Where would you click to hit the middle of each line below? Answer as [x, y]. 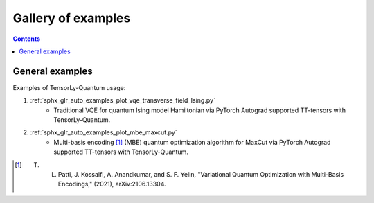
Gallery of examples [72, 18]
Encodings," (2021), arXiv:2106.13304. [112, 184]
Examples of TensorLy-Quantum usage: [69, 87]
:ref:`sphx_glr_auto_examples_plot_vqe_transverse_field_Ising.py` [123, 100]
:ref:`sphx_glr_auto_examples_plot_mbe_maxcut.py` [104, 132]
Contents [27, 39]
